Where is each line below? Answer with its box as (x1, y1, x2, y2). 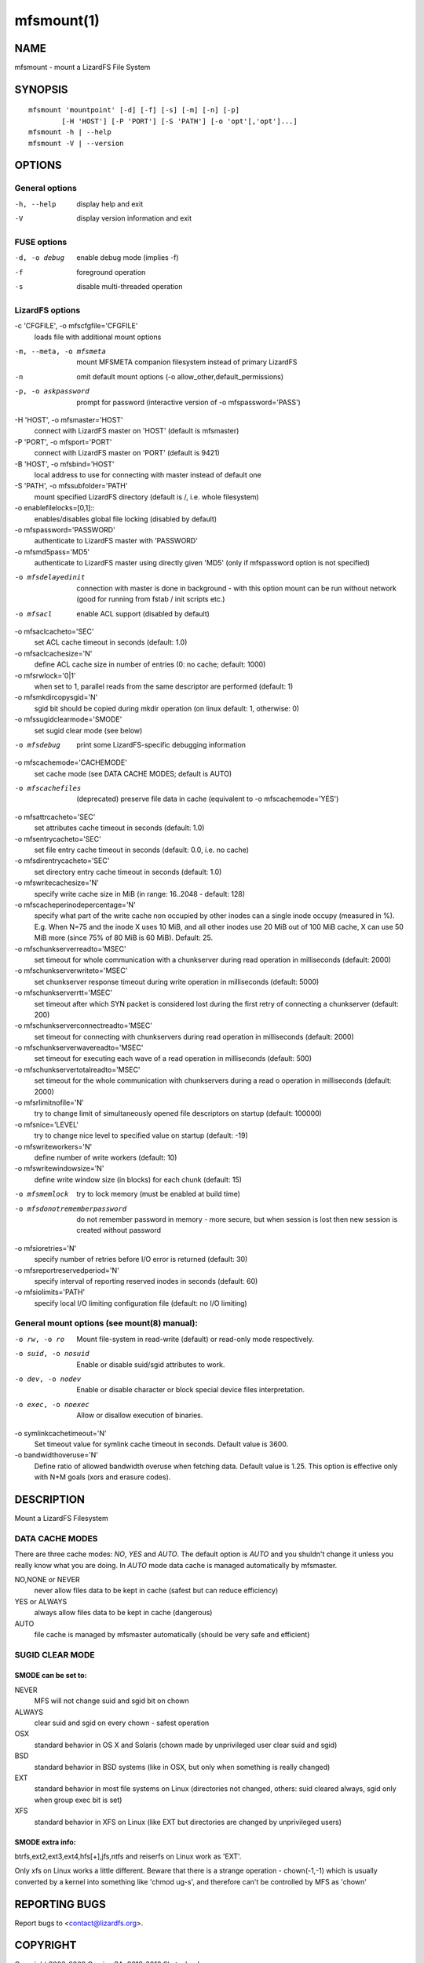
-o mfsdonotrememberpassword (14, 1204, 127, 1213)
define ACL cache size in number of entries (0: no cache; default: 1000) (34, 660, 266, 669)
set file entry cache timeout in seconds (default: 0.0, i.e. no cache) (34, 845, 250, 855)
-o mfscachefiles (14, 784, 82, 793)
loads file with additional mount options (34, 332, 162, 342)
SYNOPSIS (14, 82, 68, 96)
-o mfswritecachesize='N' (14, 878, 100, 887)
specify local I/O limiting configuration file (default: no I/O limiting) (34, 1298, 247, 1307)
